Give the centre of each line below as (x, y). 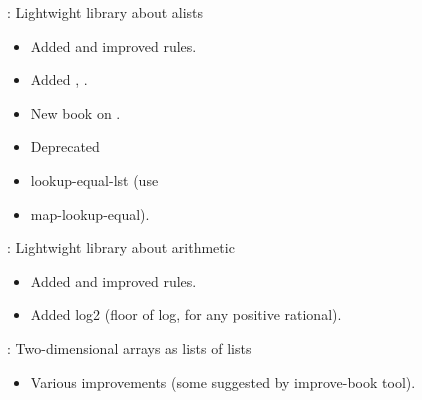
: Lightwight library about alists (105, 12)
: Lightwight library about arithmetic (121, 247)
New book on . (75, 112)
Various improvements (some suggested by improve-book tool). (223, 381)
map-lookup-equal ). (90, 213)
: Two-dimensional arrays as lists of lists (129, 347)
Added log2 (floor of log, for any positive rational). (186, 314)
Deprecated (65, 146)
